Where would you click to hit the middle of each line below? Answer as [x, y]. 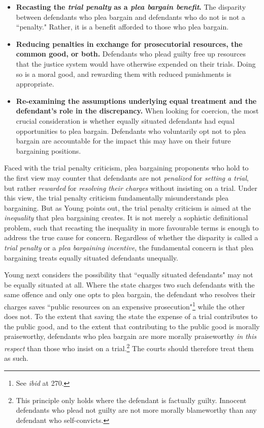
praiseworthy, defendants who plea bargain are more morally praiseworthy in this [130, 336]
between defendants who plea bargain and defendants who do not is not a [130, 17]
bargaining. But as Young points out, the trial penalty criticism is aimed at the [127, 207]
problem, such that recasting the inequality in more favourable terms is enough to [131, 227]
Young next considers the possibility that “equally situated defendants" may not [129, 275]
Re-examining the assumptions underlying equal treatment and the [136, 101]
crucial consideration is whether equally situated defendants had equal [125, 120]
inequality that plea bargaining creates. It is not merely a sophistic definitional [126, 218]
